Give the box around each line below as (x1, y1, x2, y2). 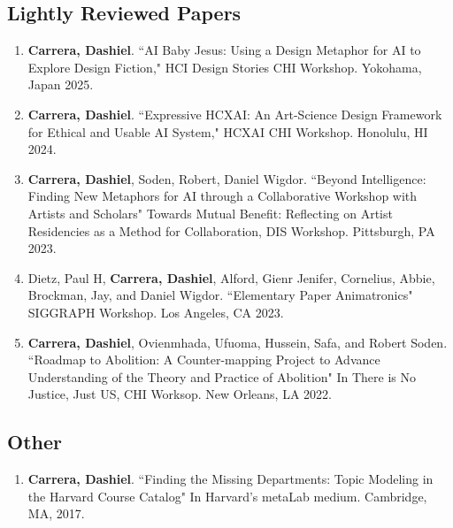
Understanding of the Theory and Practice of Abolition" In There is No (27, 367, 417, 386)
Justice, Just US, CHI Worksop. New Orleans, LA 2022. (27, 385, 332, 403)
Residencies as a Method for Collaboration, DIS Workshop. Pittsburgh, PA (27, 221, 435, 240)
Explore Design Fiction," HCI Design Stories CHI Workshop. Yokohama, (27, 57, 422, 76)
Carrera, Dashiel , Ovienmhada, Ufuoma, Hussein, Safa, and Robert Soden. (27, 333, 448, 351)
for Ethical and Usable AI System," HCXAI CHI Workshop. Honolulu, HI (27, 122, 428, 141)
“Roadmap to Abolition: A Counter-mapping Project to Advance (27, 350, 380, 369)
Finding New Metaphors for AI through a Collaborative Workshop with (27, 187, 418, 205)
